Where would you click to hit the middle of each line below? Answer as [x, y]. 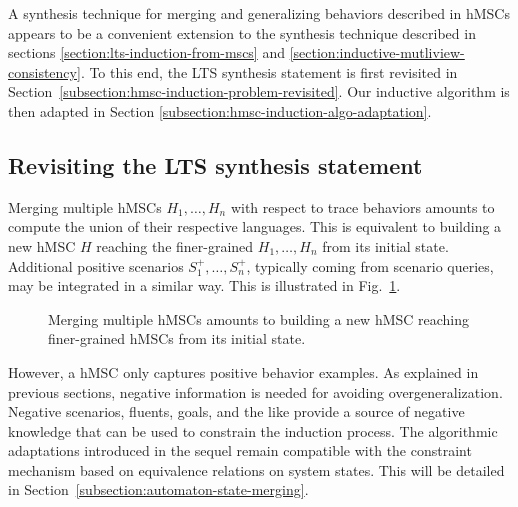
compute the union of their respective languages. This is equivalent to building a [255, 226]
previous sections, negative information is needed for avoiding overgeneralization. [255, 391]
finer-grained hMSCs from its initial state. [177, 338]
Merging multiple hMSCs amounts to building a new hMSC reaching [259, 318]
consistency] [44, 71]
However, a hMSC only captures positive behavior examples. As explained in [243, 371]
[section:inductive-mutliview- [377, 52]
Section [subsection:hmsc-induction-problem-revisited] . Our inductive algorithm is [259, 91]
